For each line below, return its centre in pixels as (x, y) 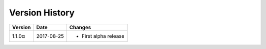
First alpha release (103, 36)
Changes (80, 27)
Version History (42, 13)
